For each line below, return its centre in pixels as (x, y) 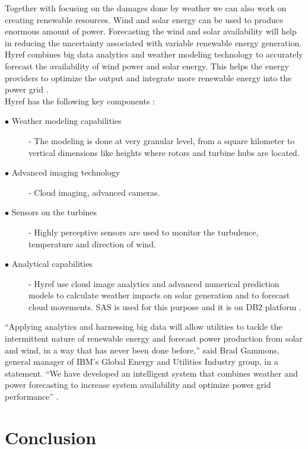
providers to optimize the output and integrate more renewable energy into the (148, 77)
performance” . (32, 397)
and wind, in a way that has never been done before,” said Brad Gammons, (142, 350)
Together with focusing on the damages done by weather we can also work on (146, 8)
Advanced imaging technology (66, 172)
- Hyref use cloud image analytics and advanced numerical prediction (154, 283)
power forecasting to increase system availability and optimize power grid (138, 385)
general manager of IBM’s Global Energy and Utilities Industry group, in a (142, 362)
